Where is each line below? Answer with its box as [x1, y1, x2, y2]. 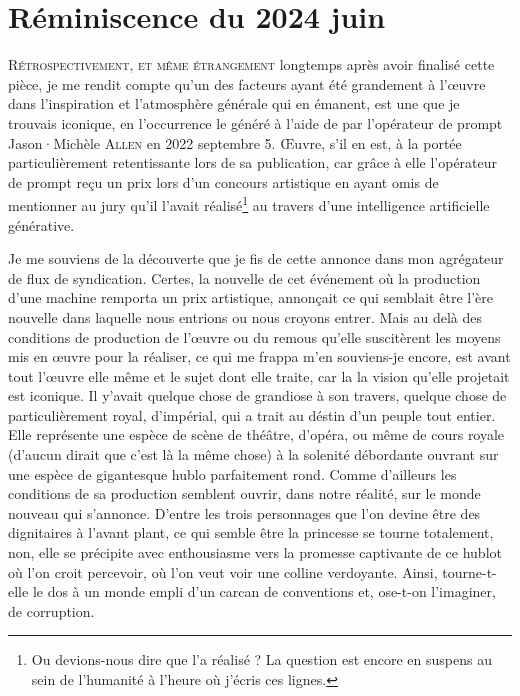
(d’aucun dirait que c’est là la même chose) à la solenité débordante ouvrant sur [8, 444, 499, 465]
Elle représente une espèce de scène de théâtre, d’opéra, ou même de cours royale [8, 424, 505, 445]
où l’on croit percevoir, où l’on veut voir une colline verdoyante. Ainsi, [8, 561, 438, 582]
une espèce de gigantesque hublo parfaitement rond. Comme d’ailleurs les [8, 463, 457, 484]
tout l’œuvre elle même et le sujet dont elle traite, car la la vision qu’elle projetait [8, 365, 510, 386]
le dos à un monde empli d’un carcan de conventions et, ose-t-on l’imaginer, [32, 581, 496, 602]
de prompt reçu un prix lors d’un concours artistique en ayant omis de [8, 171, 439, 192]
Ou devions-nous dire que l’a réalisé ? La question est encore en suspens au [31, 649, 492, 670]
